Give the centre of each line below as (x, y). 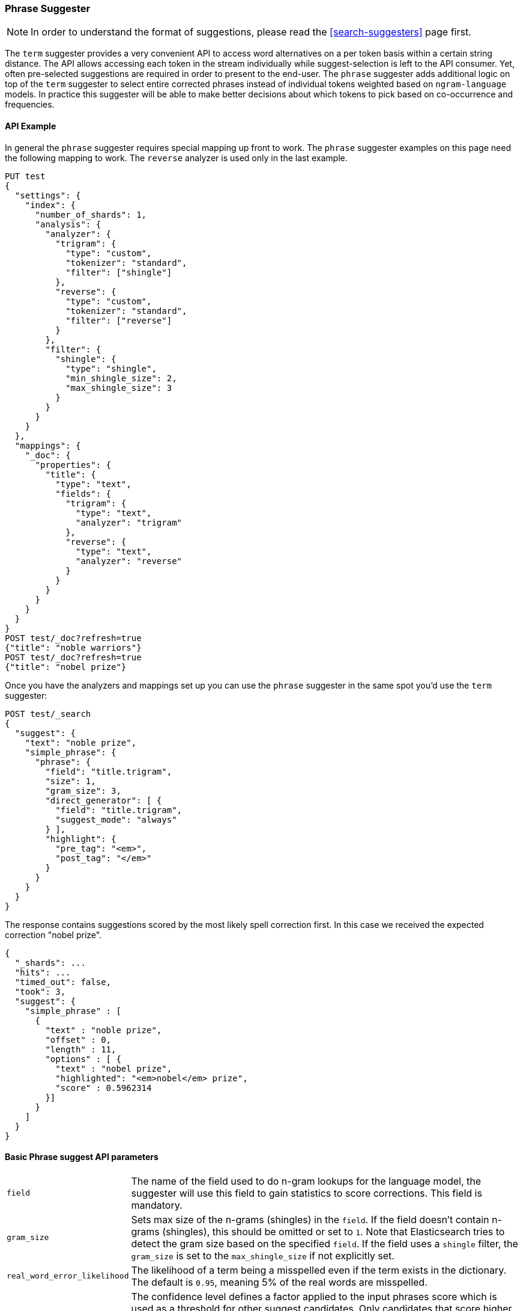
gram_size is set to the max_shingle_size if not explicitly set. (263, 1255)
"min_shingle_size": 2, (121, 378)
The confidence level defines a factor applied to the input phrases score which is (314, 1296)
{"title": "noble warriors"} (73, 647)
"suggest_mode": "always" (116, 819)
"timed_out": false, (63, 982)
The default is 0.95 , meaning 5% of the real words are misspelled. (279, 1282)
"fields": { (83, 493)
